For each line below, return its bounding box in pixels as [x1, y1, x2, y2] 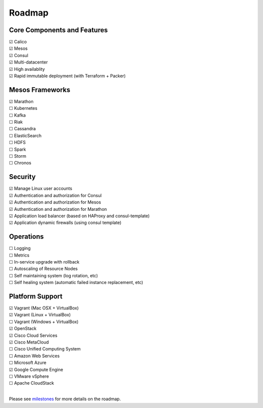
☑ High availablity [9, 66, 45, 72]
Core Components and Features [9, 26, 108, 34]
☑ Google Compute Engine [9, 367, 63, 372]
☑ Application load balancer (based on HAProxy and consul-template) [9, 213, 150, 219]
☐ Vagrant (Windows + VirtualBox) [9, 319, 79, 325]
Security [9, 173, 36, 181]
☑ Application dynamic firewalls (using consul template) [9, 220, 122, 225]
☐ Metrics [9, 252, 30, 258]
